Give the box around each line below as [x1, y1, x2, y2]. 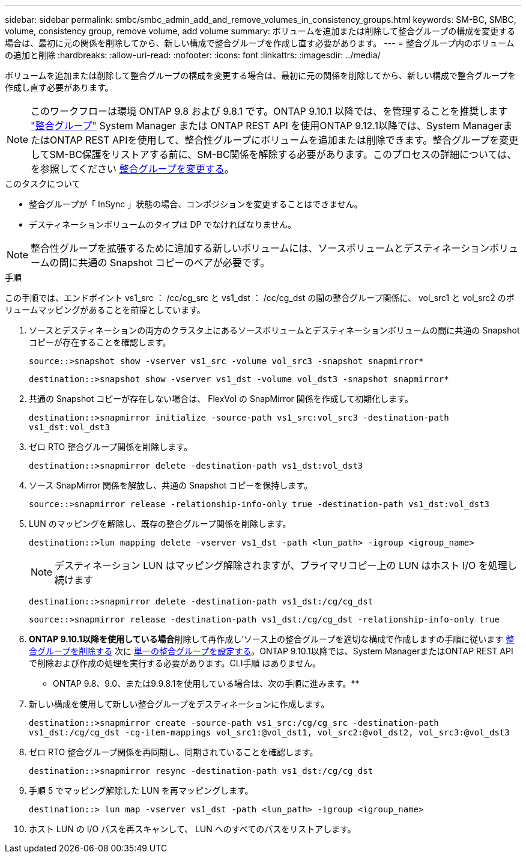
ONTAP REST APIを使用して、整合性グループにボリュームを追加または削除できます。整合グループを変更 [50, 134, 519, 146]
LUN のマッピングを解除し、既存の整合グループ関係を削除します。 [29, 519, 291, 529]
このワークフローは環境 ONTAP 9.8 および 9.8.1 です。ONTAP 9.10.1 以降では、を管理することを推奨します [31, 105, 508, 117]
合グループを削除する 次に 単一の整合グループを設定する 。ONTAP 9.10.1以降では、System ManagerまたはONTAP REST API [29, 646, 513, 656]
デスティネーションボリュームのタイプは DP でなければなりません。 [29, 219, 296, 230]
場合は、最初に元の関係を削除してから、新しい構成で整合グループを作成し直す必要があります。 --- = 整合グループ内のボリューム [5, 38, 515, 48]
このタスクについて [5, 178, 80, 189]
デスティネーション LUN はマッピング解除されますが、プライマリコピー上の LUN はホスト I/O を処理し [55, 559, 517, 571]
